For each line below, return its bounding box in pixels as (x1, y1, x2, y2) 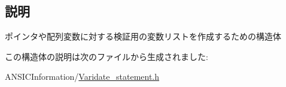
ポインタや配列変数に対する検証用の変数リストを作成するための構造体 (5, 30, 281, 43)
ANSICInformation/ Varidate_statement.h (5, 70, 160, 83)
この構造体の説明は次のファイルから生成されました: (5, 50, 208, 62)
